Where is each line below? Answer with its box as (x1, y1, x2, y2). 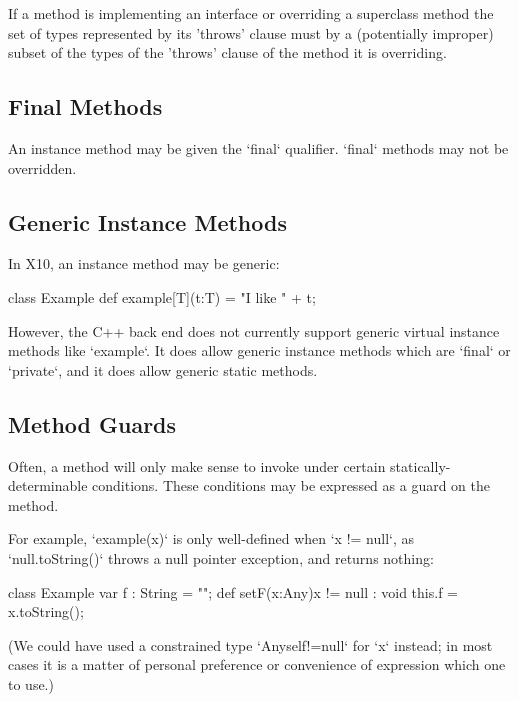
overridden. (8, 157, 77, 178)
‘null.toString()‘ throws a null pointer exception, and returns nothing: (8, 547, 434, 568)
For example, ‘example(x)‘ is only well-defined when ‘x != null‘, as (8, 528, 415, 549)
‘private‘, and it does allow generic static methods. (8, 359, 318, 380)
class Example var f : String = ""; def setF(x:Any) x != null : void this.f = (8, 581, 458, 602)
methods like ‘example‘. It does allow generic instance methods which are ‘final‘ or (8, 340, 511, 361)
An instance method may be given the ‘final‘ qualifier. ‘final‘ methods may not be (8, 137, 509, 158)
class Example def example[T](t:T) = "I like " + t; (8, 286, 316, 307)
